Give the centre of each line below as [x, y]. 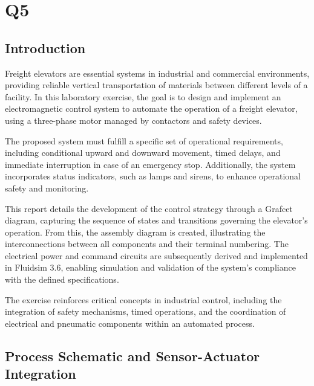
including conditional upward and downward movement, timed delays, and [143, 153]
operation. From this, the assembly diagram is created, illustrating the [135, 232]
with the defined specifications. [62, 279]
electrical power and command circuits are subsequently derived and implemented [156, 255]
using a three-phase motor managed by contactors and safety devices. [133, 120]
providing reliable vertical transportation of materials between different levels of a [156, 85]
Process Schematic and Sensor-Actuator [132, 355]
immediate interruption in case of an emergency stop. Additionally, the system [150, 164]
